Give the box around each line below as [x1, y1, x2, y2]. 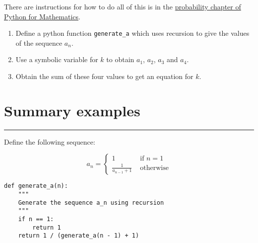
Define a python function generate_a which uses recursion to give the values [15, 28, 250, 38]
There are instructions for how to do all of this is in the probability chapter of [4, 1, 241, 11]
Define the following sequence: [4, 136, 95, 147]
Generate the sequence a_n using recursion [18, 199, 164, 206]
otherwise [140, 164, 169, 171]
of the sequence [15, 37, 63, 48]
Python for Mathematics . [4, 11, 80, 21]
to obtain [106, 54, 134, 65]
